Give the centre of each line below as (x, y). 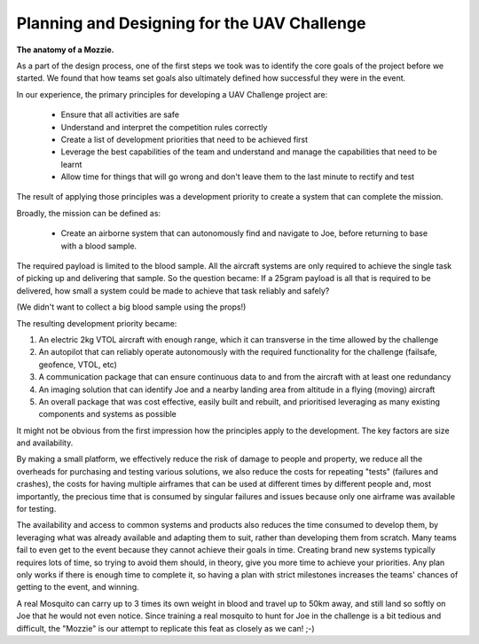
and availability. (45, 443)
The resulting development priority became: (97, 323)
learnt (71, 164)
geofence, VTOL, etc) (78, 365)
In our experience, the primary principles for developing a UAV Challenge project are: (172, 94)
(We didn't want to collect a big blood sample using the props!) (131, 307)
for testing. (36, 509)
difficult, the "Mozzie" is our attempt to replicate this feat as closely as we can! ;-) (165, 628)
